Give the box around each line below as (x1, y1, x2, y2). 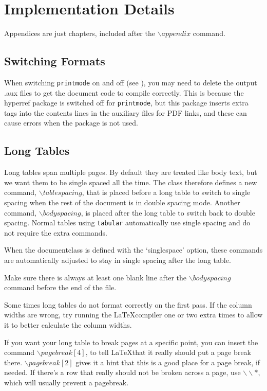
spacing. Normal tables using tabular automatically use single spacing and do (4, 217, 251, 228)
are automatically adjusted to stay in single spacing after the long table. (4, 255, 231, 265)
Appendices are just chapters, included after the (4, 28, 155, 39)
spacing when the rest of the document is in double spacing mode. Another (4, 197, 240, 207)
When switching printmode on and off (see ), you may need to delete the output (4, 77, 257, 87)
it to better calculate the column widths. (4, 319, 132, 330)
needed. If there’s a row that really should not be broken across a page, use (4, 367, 241, 378)
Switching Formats (4, 53, 105, 69)
